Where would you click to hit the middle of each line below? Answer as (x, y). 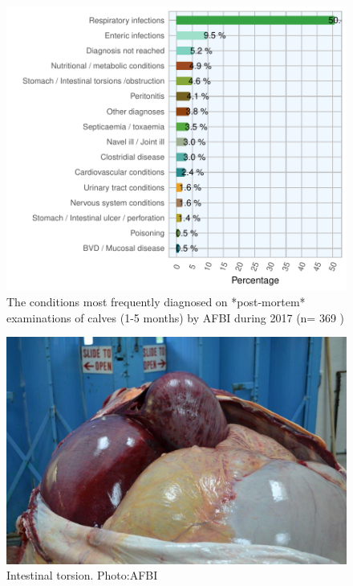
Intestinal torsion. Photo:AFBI (82, 575)
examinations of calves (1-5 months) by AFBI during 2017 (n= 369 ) (176, 317)
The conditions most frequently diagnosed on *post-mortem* (156, 301)
